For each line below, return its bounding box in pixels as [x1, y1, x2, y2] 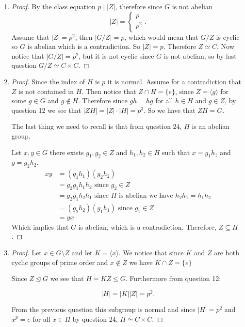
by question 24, [72, 313, 118, 324]
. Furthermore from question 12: [125, 273, 221, 283]
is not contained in [18, 86, 74, 96]
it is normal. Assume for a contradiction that [107, 76, 242, 86]
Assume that [11, 31, 49, 42]
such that [162, 147, 190, 157]
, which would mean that [124, 31, 198, 42]
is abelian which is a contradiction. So [27, 41, 141, 51]
